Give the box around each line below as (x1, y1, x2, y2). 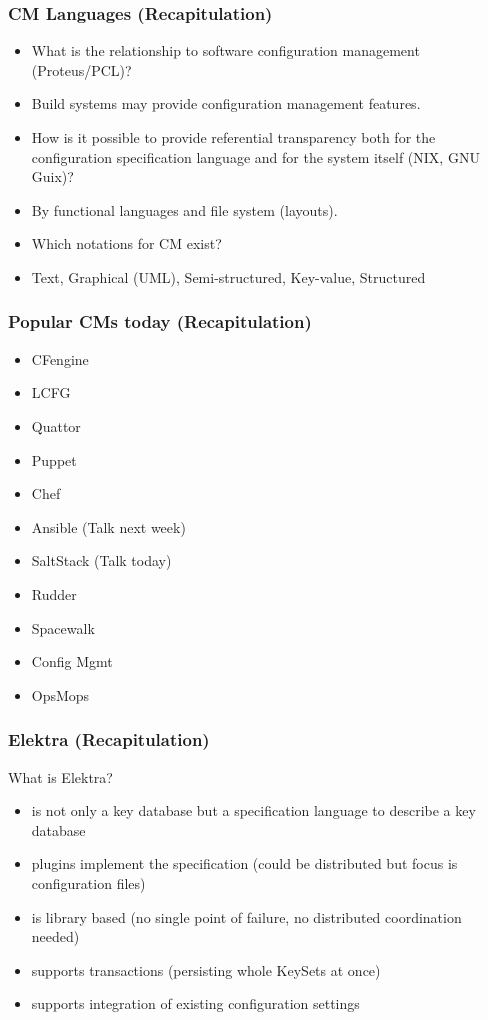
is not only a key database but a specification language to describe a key (31, 800, 476, 821)
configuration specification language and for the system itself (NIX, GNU (31, 146, 480, 167)
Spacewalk (31, 617, 95, 638)
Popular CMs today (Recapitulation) (8, 309, 312, 334)
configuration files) (31, 872, 146, 893)
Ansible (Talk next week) (31, 516, 186, 537)
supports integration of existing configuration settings (31, 993, 360, 1014)
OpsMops (31, 684, 90, 705)
